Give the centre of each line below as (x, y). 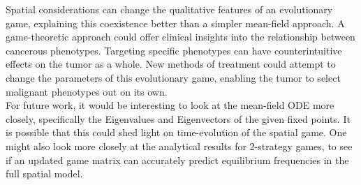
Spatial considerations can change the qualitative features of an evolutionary (169, 9)
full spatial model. (44, 173)
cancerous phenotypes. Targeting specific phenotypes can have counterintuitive (174, 50)
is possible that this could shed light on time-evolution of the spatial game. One (176, 132)
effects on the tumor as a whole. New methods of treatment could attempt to (171, 64)
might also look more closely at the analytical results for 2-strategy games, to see (179, 146)
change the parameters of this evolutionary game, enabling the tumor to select (173, 77)
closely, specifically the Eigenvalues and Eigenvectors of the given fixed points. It (178, 118)
